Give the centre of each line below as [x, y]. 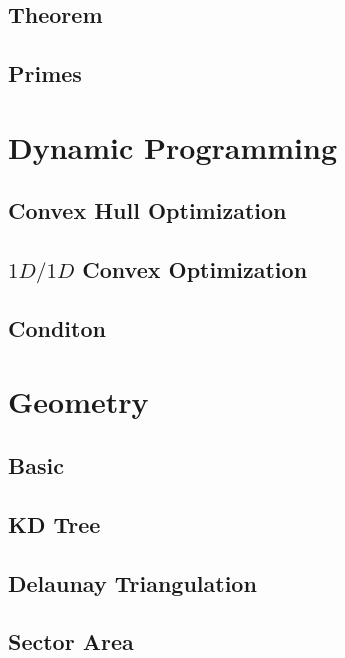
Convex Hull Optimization [147, 210]
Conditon [57, 327]
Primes [45, 73]
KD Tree [54, 523]
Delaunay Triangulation [132, 582]
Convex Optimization [195, 269]
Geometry [78, 401]
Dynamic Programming [173, 146]
